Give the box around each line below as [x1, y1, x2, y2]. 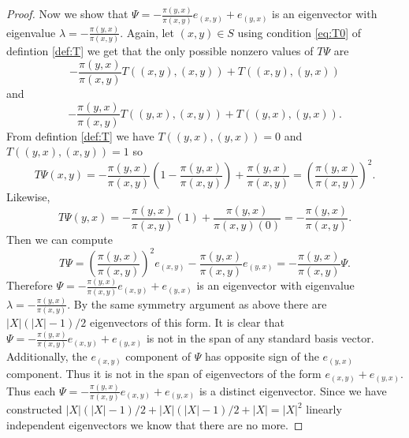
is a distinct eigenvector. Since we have [199, 382, 387, 399]
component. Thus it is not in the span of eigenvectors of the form [6, 365, 322, 381]
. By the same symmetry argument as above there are [67, 295, 327, 312]
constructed [6, 401, 62, 417]
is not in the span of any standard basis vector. [146, 330, 374, 346]
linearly [306, 401, 342, 417]
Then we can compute [6, 230, 113, 247]
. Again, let [120, 24, 174, 40]
